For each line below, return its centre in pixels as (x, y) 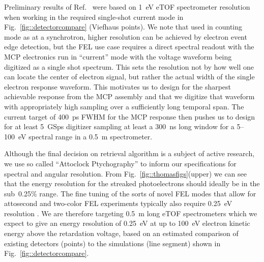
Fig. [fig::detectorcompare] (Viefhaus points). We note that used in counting (123, 27)
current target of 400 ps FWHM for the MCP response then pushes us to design (130, 116)
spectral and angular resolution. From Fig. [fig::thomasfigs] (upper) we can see (126, 173)
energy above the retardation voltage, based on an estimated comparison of (121, 233)
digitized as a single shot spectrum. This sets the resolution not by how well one (129, 66)
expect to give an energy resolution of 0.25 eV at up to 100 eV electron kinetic (127, 223)
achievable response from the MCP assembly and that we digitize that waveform (129, 96)
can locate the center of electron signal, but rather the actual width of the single (129, 77)
